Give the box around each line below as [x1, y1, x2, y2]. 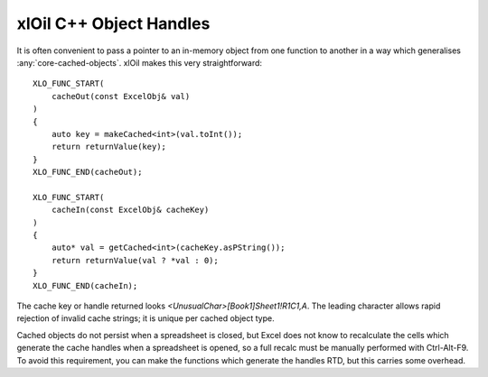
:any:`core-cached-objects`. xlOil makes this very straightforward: [16, 57, 262, 68]
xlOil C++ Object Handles [16, 14, 211, 33]
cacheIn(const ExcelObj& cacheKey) [51, 205, 210, 216]
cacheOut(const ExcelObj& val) [51, 91, 191, 101]
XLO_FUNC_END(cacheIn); [33, 280, 138, 290]
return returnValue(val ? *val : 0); [51, 255, 219, 265]
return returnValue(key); [51, 142, 167, 152]
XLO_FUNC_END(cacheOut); [33, 167, 143, 178]
